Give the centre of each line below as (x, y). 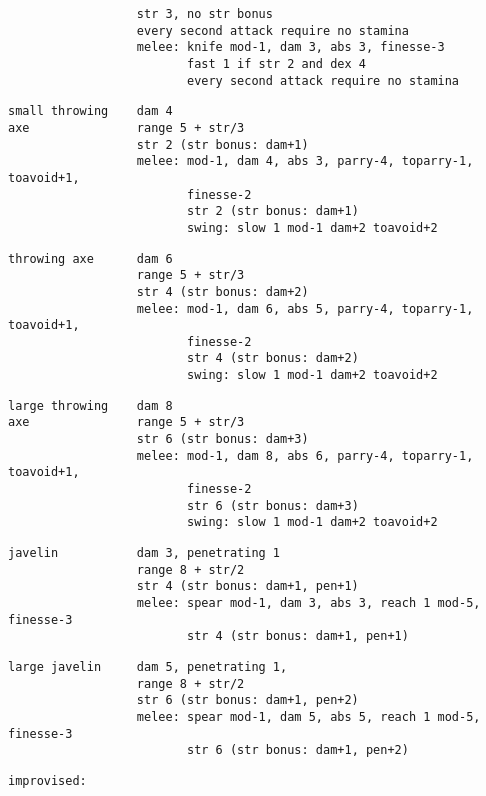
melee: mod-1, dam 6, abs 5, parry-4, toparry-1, (305, 308)
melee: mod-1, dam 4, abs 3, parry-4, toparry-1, (305, 161)
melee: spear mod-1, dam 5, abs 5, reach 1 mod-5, (308, 716)
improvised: (47, 780)
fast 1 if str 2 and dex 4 (276, 63)
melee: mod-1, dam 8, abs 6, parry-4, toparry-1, (305, 455)
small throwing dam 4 (90, 111)
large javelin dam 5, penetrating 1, (148, 666)
